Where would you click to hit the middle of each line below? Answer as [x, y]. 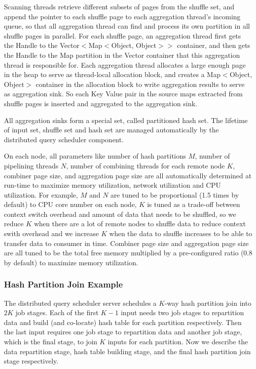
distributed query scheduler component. [64, 139]
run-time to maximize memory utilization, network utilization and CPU [112, 185]
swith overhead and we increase [52, 233]
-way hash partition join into [208, 303]
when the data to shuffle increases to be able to [181, 233]
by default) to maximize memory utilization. [71, 262]
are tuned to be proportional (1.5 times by [175, 194]
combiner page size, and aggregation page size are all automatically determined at [128, 175]
